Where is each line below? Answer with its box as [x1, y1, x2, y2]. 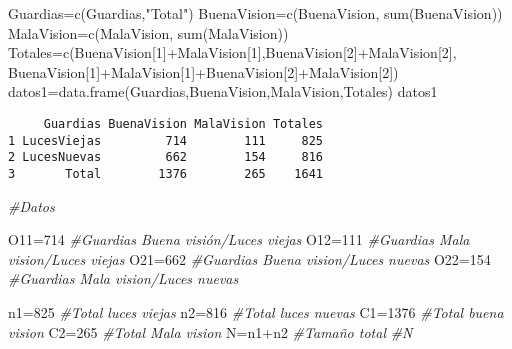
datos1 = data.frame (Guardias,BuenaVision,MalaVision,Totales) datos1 [8, 81, 438, 102]
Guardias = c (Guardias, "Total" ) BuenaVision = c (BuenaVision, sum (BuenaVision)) [8, 3, 503, 23]
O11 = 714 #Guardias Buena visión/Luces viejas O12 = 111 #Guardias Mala [8, 229, 470, 250]
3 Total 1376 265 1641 [8, 166, 323, 181]
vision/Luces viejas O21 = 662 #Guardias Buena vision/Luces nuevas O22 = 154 [8, 248, 491, 269]
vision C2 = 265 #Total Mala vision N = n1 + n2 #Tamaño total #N [8, 321, 413, 342]
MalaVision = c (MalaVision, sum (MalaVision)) [8, 22, 289, 43]
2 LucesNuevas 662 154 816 [8, 150, 323, 165]
